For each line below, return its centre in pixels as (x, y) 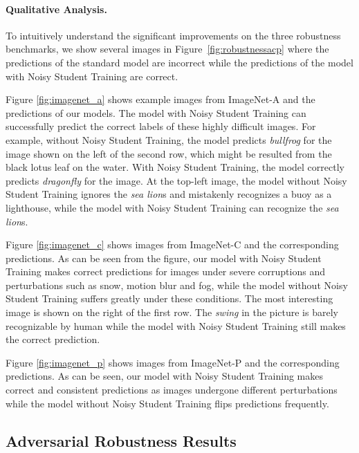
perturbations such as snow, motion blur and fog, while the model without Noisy (177, 285)
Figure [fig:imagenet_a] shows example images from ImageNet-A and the (160, 99)
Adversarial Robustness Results (121, 440)
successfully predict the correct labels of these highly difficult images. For (161, 126)
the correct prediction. (53, 339)
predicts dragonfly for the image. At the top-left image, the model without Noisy (176, 180)
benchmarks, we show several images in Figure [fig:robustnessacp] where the (167, 49)
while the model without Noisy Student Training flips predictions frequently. (167, 403)
